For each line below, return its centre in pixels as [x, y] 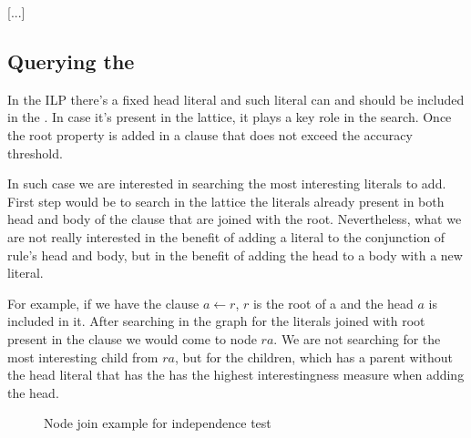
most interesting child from [83, 357]
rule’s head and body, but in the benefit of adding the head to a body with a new [235, 255]
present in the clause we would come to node [132, 338]
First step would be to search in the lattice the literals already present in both [226, 201]
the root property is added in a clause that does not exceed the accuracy [210, 134]
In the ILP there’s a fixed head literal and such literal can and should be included [236, 99]
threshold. [35, 153]
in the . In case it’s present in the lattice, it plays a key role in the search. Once [230, 117]
